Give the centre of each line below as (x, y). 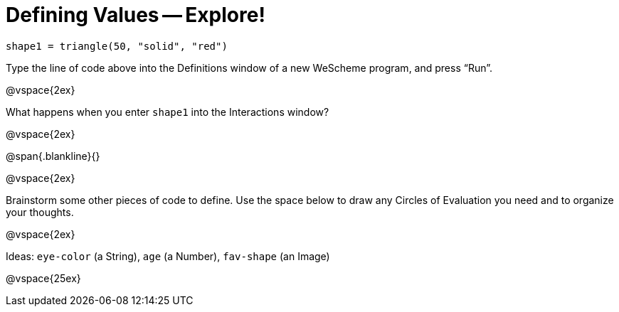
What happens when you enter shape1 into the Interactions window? (168, 112)
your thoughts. (40, 212)
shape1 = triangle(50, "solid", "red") (117, 46)
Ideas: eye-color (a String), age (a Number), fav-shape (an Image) (168, 256)
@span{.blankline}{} (53, 156)
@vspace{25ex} (43, 278)
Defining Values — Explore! (136, 15)
